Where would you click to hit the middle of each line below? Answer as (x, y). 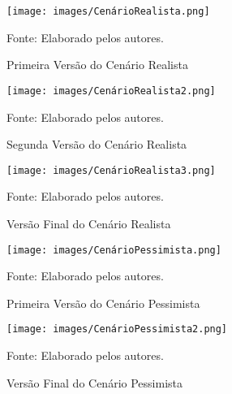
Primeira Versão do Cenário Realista (97, 65)
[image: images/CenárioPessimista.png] (114, 250)
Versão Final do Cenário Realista (89, 223)
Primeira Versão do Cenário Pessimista (103, 303)
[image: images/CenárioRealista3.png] (111, 170)
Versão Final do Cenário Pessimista (95, 382)
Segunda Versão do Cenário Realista (97, 144)
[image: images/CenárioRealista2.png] (111, 91)
